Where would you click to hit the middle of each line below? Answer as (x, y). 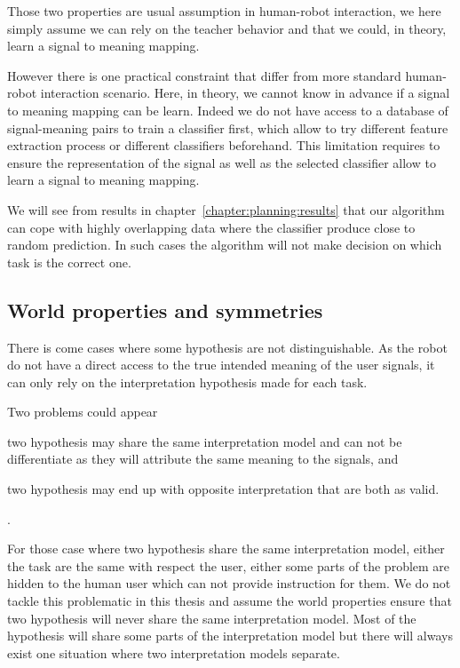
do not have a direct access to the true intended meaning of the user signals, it (221, 365)
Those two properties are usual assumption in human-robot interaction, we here (224, 11)
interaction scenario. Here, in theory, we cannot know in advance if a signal (245, 93)
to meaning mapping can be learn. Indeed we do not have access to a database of (228, 110)
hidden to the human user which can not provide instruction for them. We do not (229, 583)
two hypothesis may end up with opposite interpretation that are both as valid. (223, 489)
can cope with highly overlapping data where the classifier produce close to (211, 227)
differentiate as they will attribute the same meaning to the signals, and (203, 459)
